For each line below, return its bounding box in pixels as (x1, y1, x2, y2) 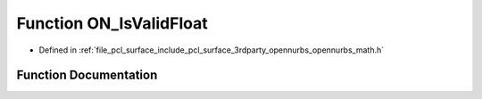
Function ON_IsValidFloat (16, 13, 209, 33)
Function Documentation (16, 68, 158, 83)
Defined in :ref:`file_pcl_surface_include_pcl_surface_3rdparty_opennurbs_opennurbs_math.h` (38, 45, 385, 55)
